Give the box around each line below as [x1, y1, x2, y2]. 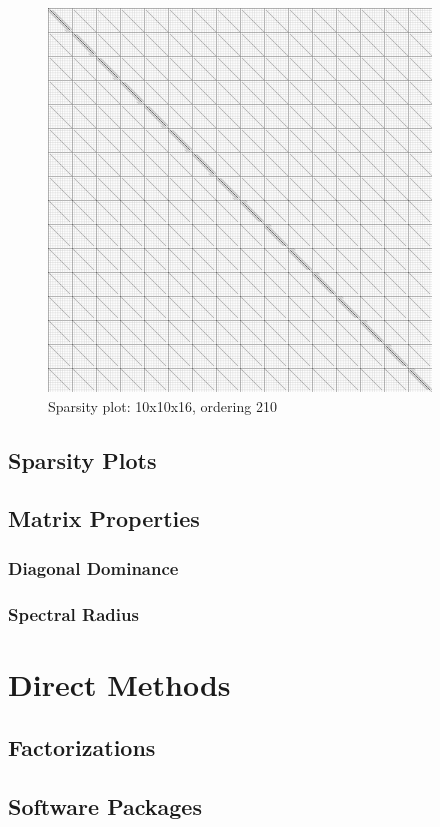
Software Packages [8, 790, 202, 821]
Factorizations [8, 732, 156, 763]
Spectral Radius [8, 601, 139, 626]
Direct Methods [8, 663, 231, 704]
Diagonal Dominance [8, 555, 179, 580]
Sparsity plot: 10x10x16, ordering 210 [48, 395, 277, 416]
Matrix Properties [8, 503, 200, 534]
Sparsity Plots [8, 444, 157, 475]
